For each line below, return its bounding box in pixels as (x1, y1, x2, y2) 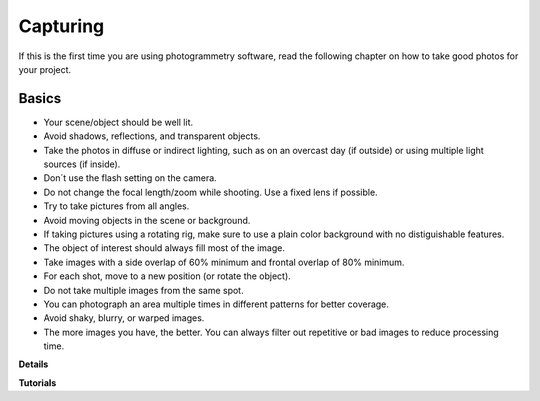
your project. (18, 63, 72, 75)
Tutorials (18, 376, 57, 389)
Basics (18, 90, 62, 107)
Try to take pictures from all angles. (43, 200, 190, 212)
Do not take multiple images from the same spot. (43, 284, 244, 296)
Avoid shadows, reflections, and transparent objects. (43, 130, 261, 142)
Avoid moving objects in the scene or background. (43, 214, 251, 226)
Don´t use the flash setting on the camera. (43, 172, 217, 184)
